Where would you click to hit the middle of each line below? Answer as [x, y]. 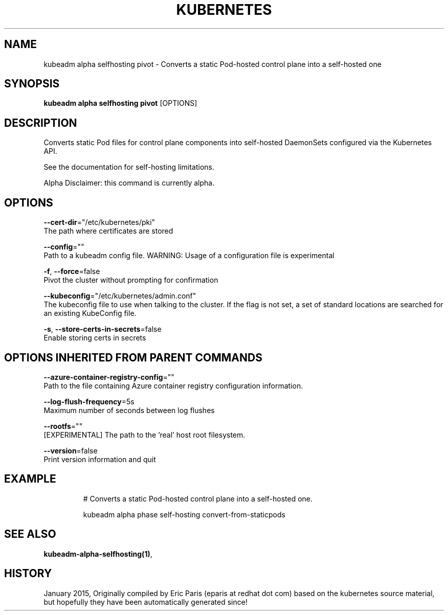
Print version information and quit [100, 459]
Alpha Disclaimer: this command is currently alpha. [129, 183]
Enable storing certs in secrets [95, 338]
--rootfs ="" [63, 426]
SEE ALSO [30, 534]
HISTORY [28, 574]
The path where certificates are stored [108, 231]
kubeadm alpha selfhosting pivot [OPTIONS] [120, 103]
